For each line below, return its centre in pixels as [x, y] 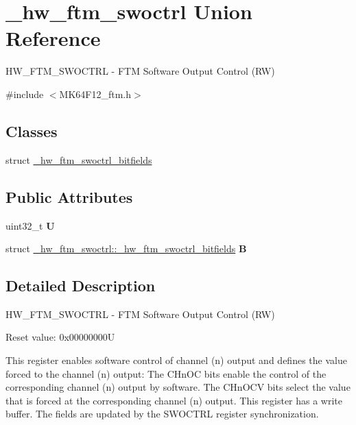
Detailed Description [81, 286]
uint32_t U [30, 225]
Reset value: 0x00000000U [60, 337]
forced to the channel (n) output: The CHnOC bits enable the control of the [166, 373]
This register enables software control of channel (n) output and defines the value [176, 360]
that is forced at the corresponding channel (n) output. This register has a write [174, 400]
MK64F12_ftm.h [95, 94]
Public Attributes [69, 196]
